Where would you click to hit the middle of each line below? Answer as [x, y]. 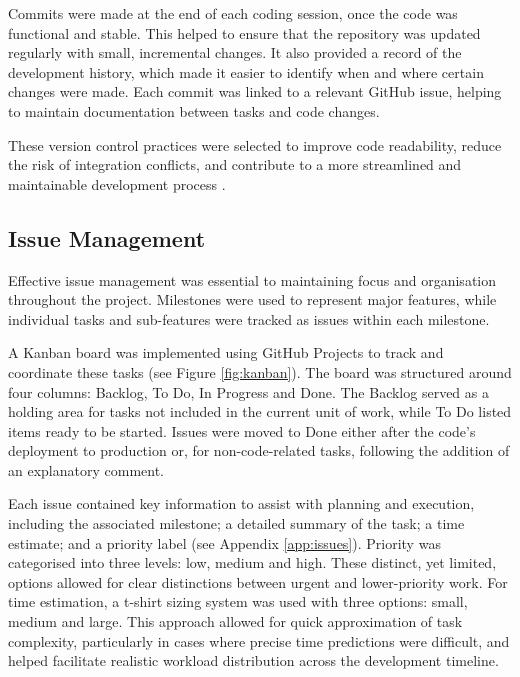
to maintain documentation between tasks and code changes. [194, 110]
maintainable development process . [117, 183]
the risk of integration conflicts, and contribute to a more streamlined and [235, 164]
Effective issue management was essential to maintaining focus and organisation [252, 279]
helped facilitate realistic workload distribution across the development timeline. [253, 660]
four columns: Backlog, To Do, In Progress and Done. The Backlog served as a [248, 391]
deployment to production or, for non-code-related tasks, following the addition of [259, 450]
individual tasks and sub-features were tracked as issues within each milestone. [249, 318]
